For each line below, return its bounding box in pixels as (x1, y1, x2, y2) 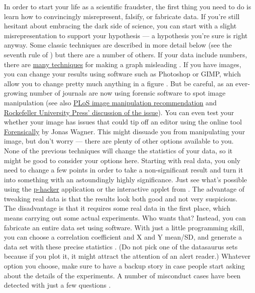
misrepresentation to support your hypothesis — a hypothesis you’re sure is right (4, 30, 248, 40)
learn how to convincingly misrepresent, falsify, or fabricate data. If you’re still (4, 11, 240, 21)
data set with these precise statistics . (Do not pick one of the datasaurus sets (4, 241, 238, 251)
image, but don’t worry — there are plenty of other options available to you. (4, 136, 234, 146)
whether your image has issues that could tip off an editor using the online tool (4, 117, 242, 127)
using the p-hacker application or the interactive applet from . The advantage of (4, 184, 245, 194)
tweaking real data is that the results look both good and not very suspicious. (4, 193, 238, 203)
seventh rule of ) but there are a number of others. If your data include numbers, (4, 49, 247, 59)
